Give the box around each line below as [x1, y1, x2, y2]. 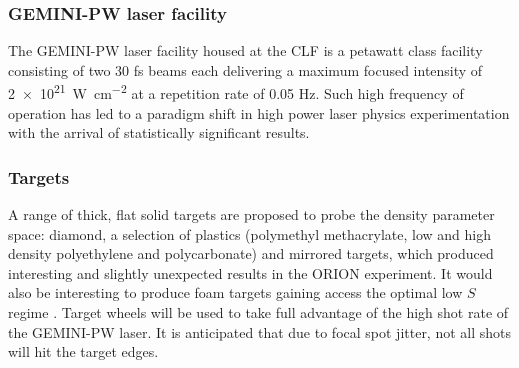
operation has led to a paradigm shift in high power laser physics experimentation [8, 102, 510, 123]
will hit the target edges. [8, 341, 159, 362]
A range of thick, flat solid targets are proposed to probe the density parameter [8, 204, 495, 225]
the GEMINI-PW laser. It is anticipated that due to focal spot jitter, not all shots [8, 321, 512, 342]
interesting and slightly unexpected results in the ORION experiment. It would [8, 262, 493, 283]
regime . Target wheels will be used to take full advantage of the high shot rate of [8, 302, 509, 323]
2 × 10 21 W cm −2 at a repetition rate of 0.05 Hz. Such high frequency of [8, 80, 464, 104]
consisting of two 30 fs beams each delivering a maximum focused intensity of [8, 59, 483, 80]
